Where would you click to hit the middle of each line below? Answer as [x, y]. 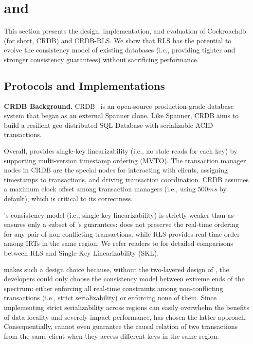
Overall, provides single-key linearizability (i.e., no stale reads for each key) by [121, 151]
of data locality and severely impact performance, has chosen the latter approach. [126, 317]
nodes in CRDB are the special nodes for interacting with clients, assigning [116, 170]
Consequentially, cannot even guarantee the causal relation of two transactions [121, 326]
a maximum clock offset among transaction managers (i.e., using [100, 189]
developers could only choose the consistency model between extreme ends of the [124, 279]
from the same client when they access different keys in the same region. [112, 335]
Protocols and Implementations [85, 85]
